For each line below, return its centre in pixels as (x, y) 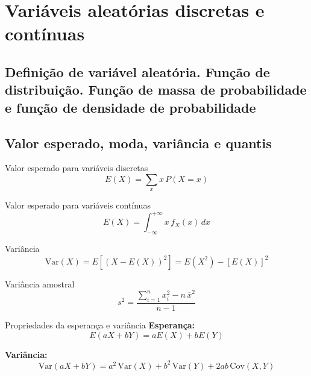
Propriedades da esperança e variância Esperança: (100, 324)
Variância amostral (40, 284)
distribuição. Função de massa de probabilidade (156, 89)
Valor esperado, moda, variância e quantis (138, 143)
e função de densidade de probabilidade (130, 107)
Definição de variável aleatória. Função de (137, 71)
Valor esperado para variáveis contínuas (78, 205)
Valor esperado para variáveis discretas (77, 168)
